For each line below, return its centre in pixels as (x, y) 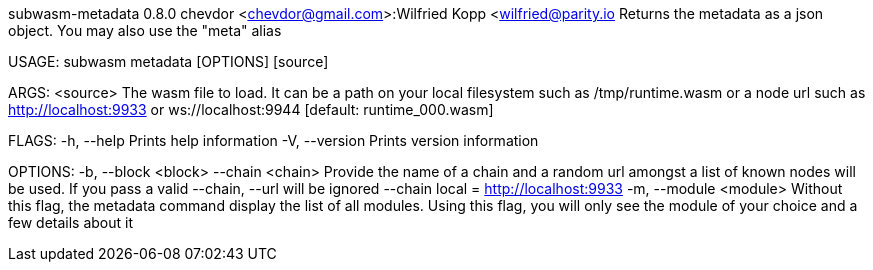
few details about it (71, 222)
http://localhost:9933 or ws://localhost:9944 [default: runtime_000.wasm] (251, 109)
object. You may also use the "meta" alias (145, 30)
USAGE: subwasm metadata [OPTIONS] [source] (168, 61)
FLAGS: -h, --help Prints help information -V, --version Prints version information (273, 140)
